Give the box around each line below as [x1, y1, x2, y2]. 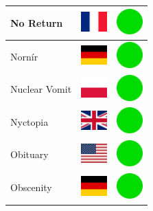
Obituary [10, 147, 49, 162]
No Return [10, 15, 63, 30]
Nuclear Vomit [10, 82, 72, 96]
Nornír [10, 49, 38, 63]
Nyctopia [10, 114, 49, 129]
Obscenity [10, 180, 52, 195]
